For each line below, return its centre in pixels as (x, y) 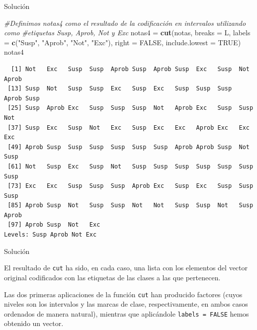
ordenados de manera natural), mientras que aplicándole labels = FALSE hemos (127, 313)
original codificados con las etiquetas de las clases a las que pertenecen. (112, 277)
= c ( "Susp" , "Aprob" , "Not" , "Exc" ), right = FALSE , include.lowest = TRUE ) (123, 42)
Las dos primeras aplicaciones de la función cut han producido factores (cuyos (123, 294)
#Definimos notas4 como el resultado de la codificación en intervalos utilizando (125, 23)
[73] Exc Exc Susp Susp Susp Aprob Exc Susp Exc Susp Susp (130, 186)
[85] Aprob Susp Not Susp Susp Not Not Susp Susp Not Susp (130, 206)
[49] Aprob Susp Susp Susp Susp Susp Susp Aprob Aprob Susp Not (128, 147)
